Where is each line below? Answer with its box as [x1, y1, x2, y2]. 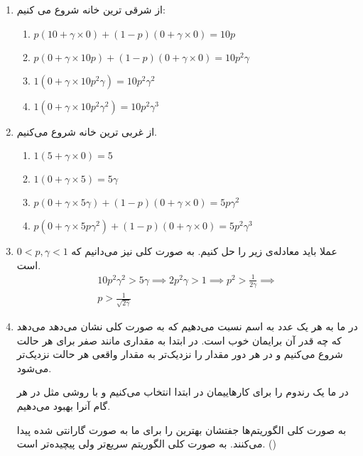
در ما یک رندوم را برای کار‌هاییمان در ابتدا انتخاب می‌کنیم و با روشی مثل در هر [16, 384, 349, 399]
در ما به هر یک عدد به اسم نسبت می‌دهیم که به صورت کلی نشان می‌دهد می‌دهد [16, 319, 358, 333]
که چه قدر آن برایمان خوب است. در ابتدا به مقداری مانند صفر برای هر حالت [16, 332, 342, 347]
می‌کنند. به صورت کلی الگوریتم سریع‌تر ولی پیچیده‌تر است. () [16, 436, 276, 451]
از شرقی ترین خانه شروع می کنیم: [16, 2, 166, 16]
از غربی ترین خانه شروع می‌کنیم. [16, 124, 157, 139]
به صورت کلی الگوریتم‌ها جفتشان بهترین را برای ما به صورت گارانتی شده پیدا [16, 422, 347, 437]
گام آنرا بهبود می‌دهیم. [16, 398, 111, 413]
